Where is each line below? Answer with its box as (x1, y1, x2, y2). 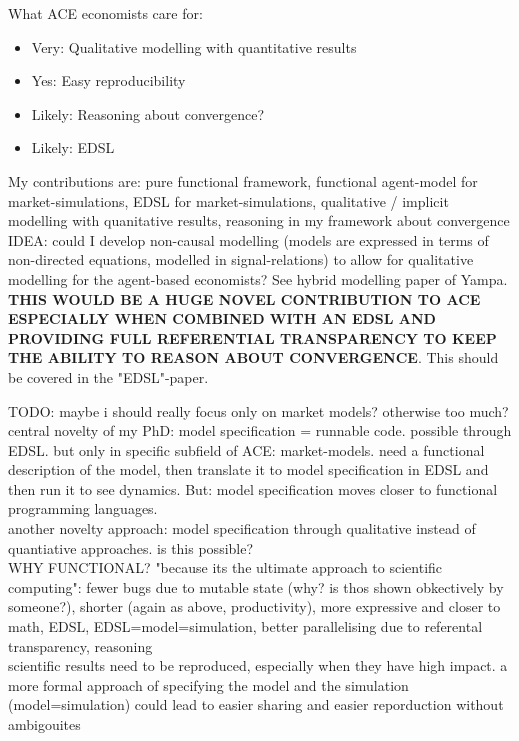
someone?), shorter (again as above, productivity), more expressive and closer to (8, 596, 501, 617)
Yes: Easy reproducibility (31, 70, 186, 91)
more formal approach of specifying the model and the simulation (8, 674, 409, 695)
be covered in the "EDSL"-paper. (8, 366, 209, 387)
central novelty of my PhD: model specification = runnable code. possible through (8, 420, 512, 441)
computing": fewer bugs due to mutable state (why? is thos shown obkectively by (8, 576, 504, 597)
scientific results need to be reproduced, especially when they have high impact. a (8, 655, 508, 676)
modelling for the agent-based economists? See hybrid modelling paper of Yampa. (8, 268, 508, 289)
